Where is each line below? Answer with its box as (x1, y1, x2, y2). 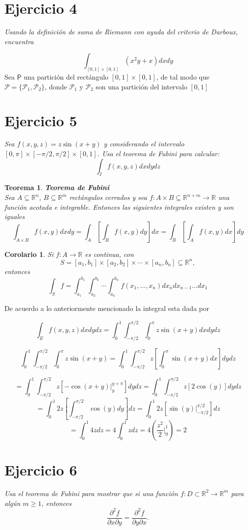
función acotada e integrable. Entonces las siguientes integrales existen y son (4, 201, 234, 212)
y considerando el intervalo (103, 139, 184, 149)
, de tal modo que (156, 72, 210, 82)
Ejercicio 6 (4, 460, 77, 479)
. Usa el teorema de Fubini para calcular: (97, 148, 220, 159)
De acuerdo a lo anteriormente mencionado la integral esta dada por (4, 303, 209, 313)
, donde (45, 81, 67, 91)
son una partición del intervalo (96, 81, 188, 91)
